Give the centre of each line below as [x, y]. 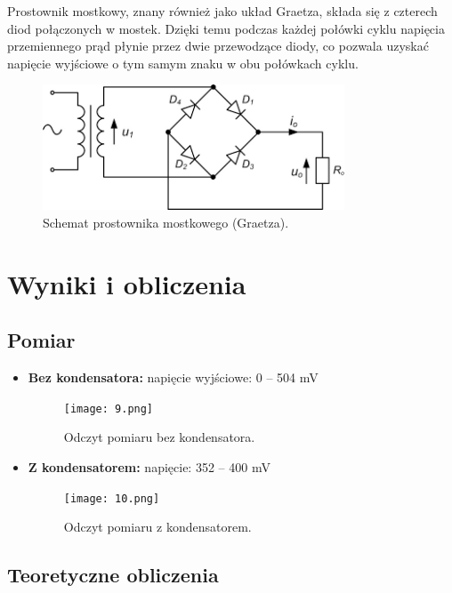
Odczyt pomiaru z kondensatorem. [157, 527]
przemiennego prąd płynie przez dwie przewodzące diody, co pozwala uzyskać [218, 46]
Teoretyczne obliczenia [113, 575]
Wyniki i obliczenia [127, 283]
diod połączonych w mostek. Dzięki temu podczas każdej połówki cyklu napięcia [226, 28]
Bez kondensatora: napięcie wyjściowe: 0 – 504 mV [173, 377]
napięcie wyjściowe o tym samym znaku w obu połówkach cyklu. [183, 63]
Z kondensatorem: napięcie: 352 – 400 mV [149, 466]
